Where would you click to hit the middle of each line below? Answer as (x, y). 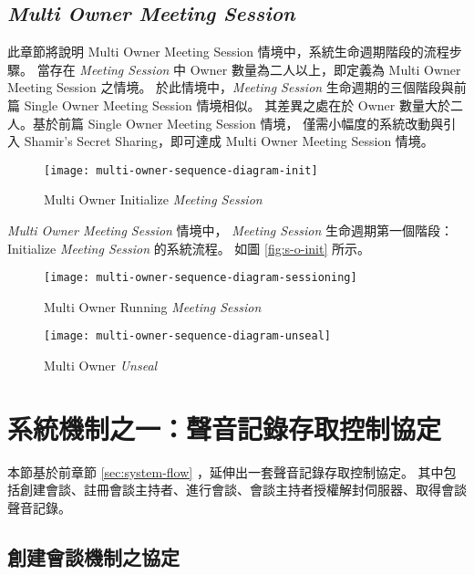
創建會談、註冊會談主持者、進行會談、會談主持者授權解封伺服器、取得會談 (243, 490)
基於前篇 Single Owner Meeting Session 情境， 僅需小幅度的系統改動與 (238, 123)
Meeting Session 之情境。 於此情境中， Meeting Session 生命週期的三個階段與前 (237, 87)
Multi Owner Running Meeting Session (153, 306)
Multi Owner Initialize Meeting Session (153, 199)
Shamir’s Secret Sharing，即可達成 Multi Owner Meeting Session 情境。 (229, 141)
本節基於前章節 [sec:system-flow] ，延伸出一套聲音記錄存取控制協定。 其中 (226, 471)
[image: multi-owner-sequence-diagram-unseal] (187, 336)
